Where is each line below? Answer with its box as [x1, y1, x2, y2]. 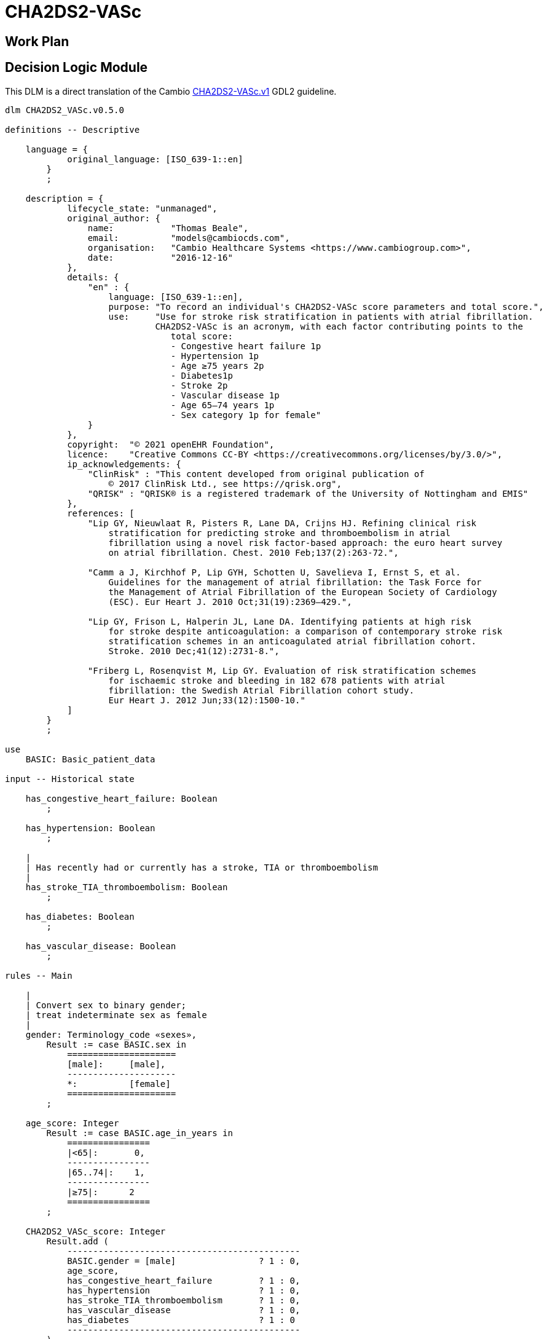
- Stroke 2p [170, 380, 228, 390]
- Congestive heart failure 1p [170, 341, 321, 351]
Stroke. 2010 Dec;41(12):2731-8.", [108, 646, 280, 656]
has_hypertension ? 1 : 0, [67, 1285, 301, 1295]
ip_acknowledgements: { [67, 459, 181, 469]
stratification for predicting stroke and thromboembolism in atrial [108, 527, 451, 538]
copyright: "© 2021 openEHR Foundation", [67, 439, 275, 449]
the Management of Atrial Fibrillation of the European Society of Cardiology [108, 587, 497, 597]
